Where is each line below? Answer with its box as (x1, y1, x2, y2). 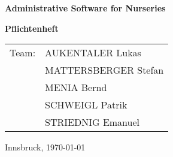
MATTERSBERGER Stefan (45, 63, 164, 77)
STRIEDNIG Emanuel (45, 115, 140, 129)
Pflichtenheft (5, 22, 59, 34)
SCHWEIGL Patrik (45, 98, 128, 112)
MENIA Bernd (45, 80, 107, 95)
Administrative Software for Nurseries (5, 2, 166, 14)
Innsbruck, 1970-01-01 (5, 141, 86, 153)
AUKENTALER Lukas (45, 46, 141, 60)
